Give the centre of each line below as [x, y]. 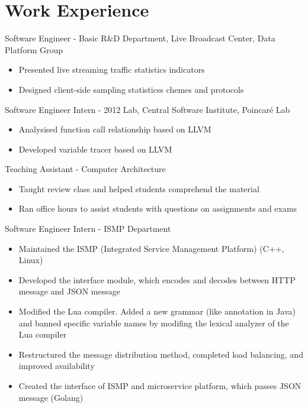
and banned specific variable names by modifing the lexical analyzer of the [154, 323]
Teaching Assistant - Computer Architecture [85, 169]
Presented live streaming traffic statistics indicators [112, 69]
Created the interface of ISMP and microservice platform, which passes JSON [160, 386]
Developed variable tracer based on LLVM [95, 149]
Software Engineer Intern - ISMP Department [88, 229]
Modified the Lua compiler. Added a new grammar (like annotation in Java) [157, 311]
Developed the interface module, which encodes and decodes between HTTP [157, 279]
